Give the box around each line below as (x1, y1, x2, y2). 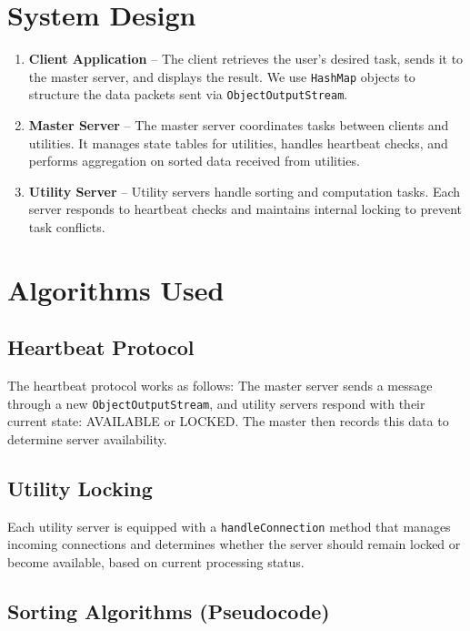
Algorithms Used (7, 270, 225, 308)
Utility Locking (7, 474, 153, 502)
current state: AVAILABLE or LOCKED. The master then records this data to (7, 412, 449, 431)
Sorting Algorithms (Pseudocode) (7, 597, 330, 626)
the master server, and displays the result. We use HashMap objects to (28, 66, 415, 86)
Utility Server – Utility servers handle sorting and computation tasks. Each (28, 181, 461, 200)
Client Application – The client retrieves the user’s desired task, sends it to (28, 49, 464, 68)
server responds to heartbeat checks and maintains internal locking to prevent (28, 199, 463, 219)
